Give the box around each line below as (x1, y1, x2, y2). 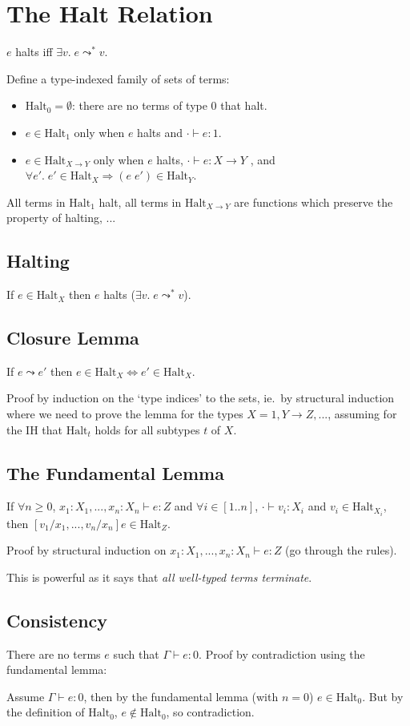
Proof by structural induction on (6, 542, 167, 559)
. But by (362, 688, 404, 704)
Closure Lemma (6, 325, 139, 350)
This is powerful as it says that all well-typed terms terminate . (6, 568, 312, 585)
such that (113, 645, 159, 662)
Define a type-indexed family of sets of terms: (6, 70, 230, 87)
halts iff (15, 43, 53, 60)
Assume (6, 688, 45, 704)
